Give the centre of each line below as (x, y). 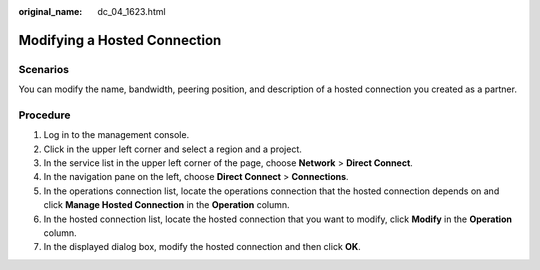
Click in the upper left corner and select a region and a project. (172, 149)
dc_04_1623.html (131, 11)
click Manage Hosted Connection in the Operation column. (166, 205)
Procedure (44, 115)
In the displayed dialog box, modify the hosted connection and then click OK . (202, 247)
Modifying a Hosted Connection (120, 40)
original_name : (50, 11)
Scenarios (44, 69)
